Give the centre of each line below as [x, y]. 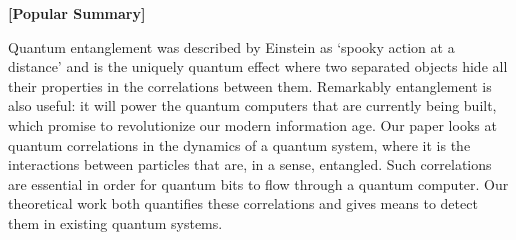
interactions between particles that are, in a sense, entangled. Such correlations [250, 164]
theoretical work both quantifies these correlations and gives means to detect [243, 203]
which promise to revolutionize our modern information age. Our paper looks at [252, 124]
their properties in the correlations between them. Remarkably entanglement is [250, 85]
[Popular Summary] [77, 13]
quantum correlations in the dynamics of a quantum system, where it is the [239, 144]
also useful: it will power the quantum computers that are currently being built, [252, 105]
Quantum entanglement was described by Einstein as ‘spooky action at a [231, 46]
